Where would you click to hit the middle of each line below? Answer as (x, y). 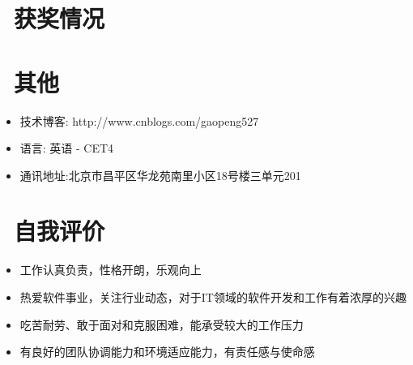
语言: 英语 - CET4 (67, 148)
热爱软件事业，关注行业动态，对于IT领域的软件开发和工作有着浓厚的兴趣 (213, 297)
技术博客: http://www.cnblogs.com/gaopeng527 (139, 120)
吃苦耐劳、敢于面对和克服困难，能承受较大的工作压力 (162, 324)
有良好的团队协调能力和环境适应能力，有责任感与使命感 (167, 352)
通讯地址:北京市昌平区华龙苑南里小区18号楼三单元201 (160, 175)
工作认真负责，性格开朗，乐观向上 (111, 270)
